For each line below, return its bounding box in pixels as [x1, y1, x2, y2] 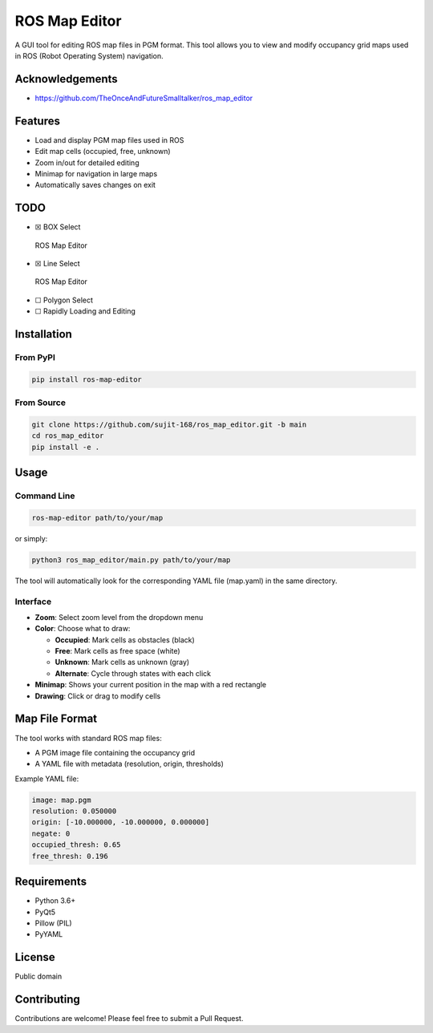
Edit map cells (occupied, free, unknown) [34, 147, 172, 156]
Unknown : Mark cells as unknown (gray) [55, 658, 190, 667]
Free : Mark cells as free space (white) [55, 646, 180, 656]
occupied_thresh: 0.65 [31, 841, 121, 849]
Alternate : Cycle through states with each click [55, 668, 212, 678]
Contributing [14, 993, 80, 1007]
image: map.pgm [31, 795, 91, 804]
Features [14, 114, 60, 128]
